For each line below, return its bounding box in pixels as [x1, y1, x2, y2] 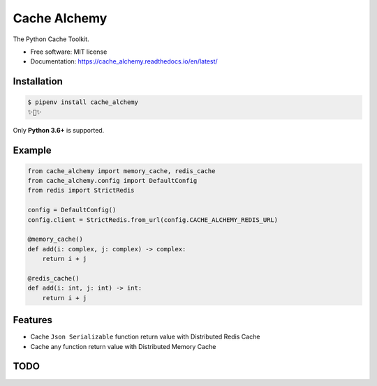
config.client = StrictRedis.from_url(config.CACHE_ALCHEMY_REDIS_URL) [27, 216, 279, 223]
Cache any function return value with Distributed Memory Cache [30, 342, 216, 350]
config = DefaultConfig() [27, 206, 117, 214]
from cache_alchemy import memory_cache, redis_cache [27, 167, 216, 175]
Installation [13, 75, 63, 87]
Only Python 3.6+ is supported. [13, 126, 105, 134]
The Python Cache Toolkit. [13, 35, 90, 43]
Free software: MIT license [30, 47, 108, 56]
